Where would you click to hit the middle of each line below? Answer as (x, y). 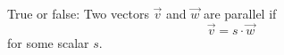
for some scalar (48, 42)
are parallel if (240, 13)
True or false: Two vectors (78, 13)
